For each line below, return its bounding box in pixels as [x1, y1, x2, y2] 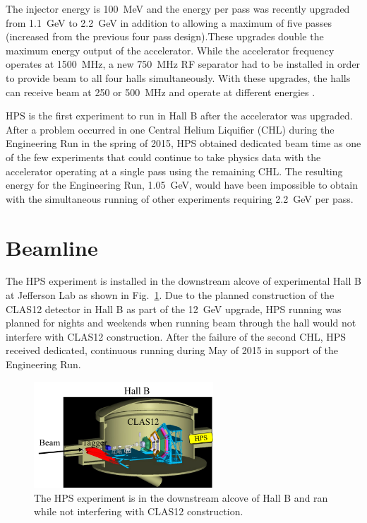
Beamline [6, 233, 98, 261]
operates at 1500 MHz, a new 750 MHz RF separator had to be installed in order [6, 57, 361, 71]
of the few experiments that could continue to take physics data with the [6, 149, 321, 164]
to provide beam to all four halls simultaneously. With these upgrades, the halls [6, 70, 351, 85]
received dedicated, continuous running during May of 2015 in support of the [6, 343, 338, 358]
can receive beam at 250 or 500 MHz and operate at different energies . [6, 84, 315, 99]
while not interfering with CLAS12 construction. [34, 504, 243, 519]
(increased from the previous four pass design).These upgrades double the [6, 29, 324, 44]
